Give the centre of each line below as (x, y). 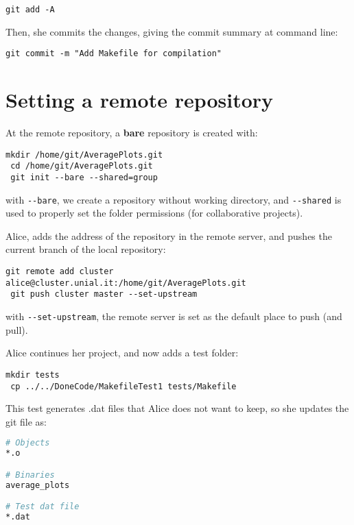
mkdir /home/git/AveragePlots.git (84, 155)
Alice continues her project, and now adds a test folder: (122, 353)
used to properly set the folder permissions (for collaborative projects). (154, 213)
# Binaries (30, 475)
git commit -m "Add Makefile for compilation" (114, 54)
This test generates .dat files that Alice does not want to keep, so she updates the (177, 408)
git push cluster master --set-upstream (104, 294)
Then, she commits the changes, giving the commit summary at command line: (172, 31)
